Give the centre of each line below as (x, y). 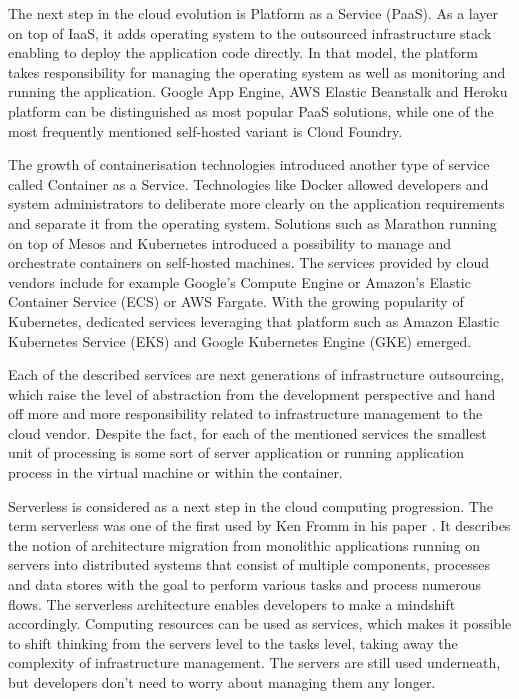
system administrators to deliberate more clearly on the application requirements (256, 203)
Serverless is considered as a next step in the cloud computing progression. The (250, 505)
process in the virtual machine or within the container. (175, 472)
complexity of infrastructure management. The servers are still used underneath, (254, 662)
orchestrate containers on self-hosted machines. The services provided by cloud (248, 262)
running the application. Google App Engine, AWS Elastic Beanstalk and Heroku (258, 91)
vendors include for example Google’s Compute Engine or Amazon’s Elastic (239, 281)
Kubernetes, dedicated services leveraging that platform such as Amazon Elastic (254, 320)
